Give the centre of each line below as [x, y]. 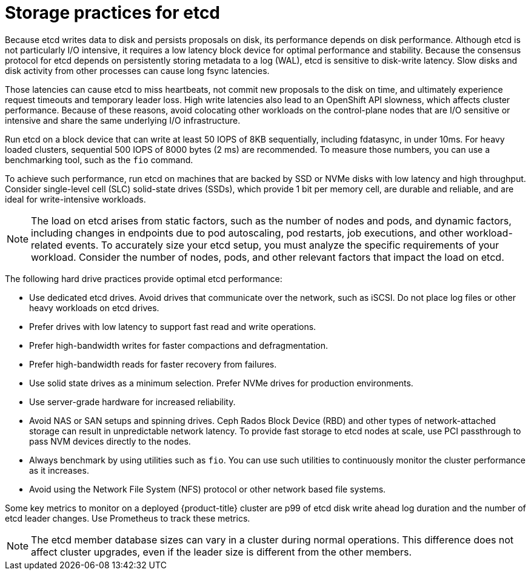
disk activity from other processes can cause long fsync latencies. [137, 70]
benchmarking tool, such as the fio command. [99, 160]
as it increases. [59, 470]
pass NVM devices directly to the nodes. [110, 441]
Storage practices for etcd [113, 13]
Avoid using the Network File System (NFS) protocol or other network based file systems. [208, 489]
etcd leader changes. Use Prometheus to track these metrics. [128, 518]
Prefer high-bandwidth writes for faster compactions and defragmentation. [179, 345]
